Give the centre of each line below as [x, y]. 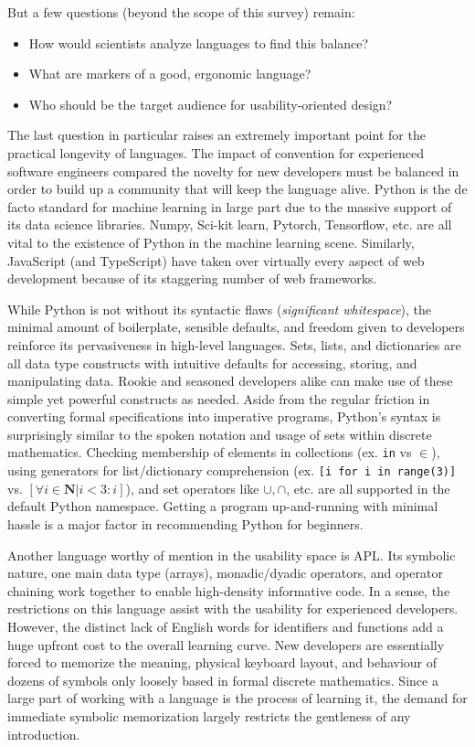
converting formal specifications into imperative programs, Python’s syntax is [224, 416]
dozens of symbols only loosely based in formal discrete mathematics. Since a [223, 680]
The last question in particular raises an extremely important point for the [216, 135]
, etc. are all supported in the [368, 488]
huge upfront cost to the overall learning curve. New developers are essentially [226, 644]
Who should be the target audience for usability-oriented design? [211, 104]
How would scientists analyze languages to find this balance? [199, 43]
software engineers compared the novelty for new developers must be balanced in [233, 171]
